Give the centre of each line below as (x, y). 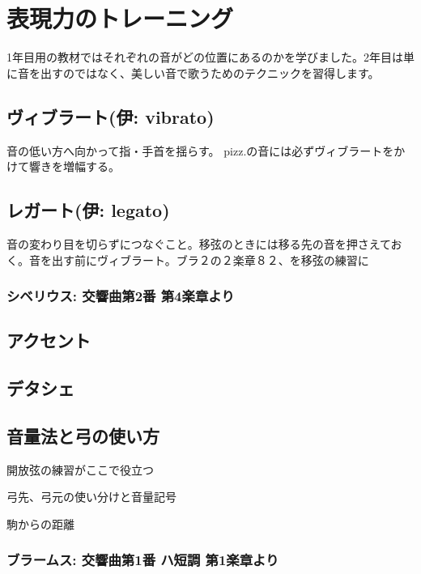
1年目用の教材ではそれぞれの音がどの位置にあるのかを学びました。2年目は (205, 57)
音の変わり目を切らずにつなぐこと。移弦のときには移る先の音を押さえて (199, 243)
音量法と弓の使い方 (83, 435)
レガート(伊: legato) (88, 210)
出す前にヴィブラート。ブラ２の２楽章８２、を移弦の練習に (210, 259)
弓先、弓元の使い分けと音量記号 (91, 497)
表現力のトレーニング (120, 18)
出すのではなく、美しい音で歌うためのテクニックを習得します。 (210, 72)
